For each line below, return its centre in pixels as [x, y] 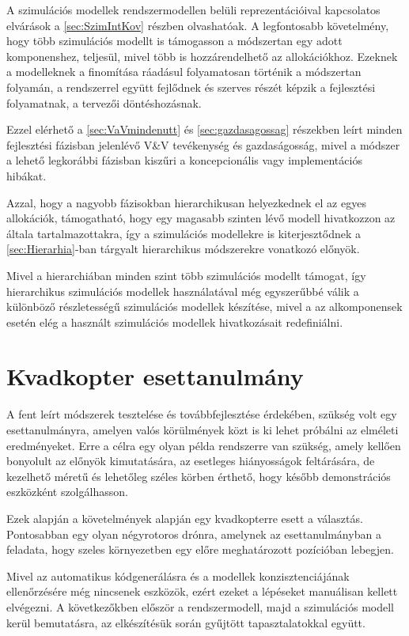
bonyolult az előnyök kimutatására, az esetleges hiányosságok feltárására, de [191, 461]
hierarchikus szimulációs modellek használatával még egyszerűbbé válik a [183, 291]
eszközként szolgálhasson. [67, 492]
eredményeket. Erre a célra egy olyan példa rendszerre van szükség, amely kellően [204, 445]
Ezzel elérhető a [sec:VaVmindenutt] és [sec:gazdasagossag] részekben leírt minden [204, 129]
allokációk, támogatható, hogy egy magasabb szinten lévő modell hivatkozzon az [201, 218]
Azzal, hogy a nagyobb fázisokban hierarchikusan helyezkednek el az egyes [186, 202]
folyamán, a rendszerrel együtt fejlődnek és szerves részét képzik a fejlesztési [191, 87]
